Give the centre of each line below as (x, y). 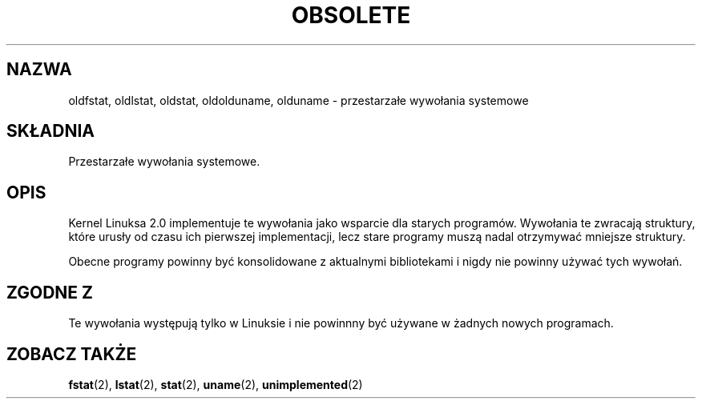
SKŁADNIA (50, 131)
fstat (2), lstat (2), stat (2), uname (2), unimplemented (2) (216, 384)
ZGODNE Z (50, 292)
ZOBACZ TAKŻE (72, 354)
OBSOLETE (351, 15)
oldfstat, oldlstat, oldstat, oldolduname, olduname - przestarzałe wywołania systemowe (299, 100)
